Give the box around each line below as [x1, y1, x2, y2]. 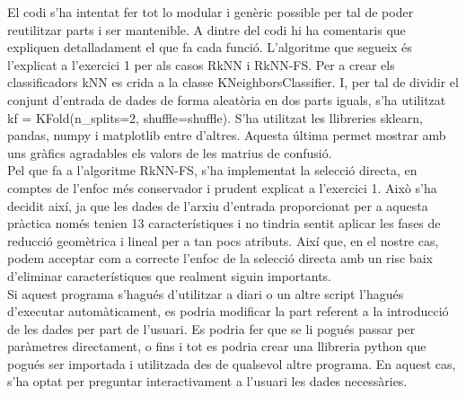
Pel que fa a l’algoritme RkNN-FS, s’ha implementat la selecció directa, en [7, 161, 418, 180]
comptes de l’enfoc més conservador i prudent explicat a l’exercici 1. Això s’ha [7, 178, 437, 197]
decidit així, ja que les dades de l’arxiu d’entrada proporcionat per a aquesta [7, 196, 428, 215]
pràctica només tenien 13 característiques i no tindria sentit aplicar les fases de [7, 214, 441, 233]
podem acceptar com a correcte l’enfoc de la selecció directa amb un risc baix [7, 249, 433, 268]
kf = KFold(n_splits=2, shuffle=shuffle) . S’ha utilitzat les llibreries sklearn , [7, 108, 423, 127]
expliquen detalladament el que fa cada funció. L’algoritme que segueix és [7, 38, 412, 57]
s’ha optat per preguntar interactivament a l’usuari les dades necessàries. [7, 372, 408, 391]
